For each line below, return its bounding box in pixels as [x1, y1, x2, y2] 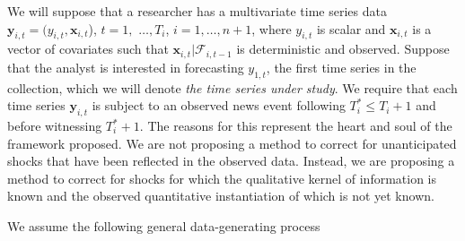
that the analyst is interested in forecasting [7, 57, 244, 76]
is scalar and [316, 19, 386, 38]
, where [251, 19, 292, 38]
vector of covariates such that [7, 39, 169, 58]
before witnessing [7, 116, 102, 135]
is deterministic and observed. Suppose [236, 39, 450, 58]
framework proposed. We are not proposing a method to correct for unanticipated [7, 133, 457, 152]
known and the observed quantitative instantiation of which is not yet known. [7, 186, 434, 205]
